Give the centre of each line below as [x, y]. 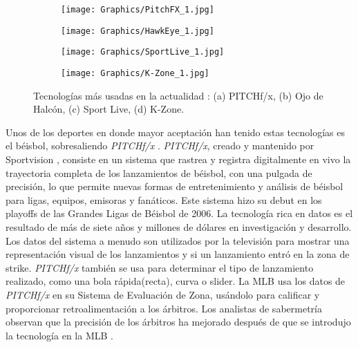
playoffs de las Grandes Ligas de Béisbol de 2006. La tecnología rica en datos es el [179, 213]
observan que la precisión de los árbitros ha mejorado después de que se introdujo [178, 322]
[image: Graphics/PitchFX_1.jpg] [138, 10]
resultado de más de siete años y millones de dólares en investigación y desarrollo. [179, 226]
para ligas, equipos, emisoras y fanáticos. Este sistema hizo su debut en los [164, 199]
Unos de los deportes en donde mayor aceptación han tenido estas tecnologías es [175, 132]
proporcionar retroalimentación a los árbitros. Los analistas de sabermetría [164, 308]
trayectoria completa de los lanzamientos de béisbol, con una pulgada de [159, 172]
